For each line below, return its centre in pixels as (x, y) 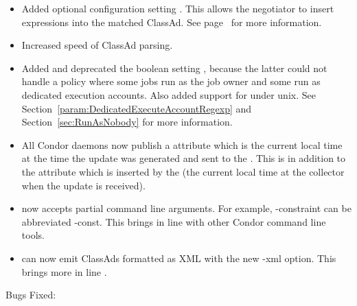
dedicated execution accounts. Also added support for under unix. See (169, 94)
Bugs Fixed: (31, 295)
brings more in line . (64, 271)
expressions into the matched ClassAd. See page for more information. (172, 22)
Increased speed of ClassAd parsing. (97, 45)
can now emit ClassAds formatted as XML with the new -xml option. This (179, 258)
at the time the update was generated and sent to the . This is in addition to (184, 158)
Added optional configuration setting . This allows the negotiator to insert (178, 8)
